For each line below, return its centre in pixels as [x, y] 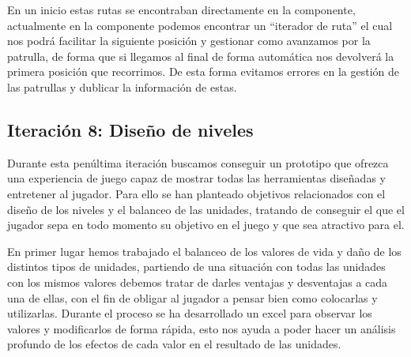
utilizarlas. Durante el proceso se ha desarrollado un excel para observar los [190, 313]
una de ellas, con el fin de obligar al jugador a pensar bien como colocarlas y [192, 297]
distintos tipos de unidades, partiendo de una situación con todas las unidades [196, 267]
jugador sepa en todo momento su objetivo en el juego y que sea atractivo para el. [206, 225]
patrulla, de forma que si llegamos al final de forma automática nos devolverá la [201, 56]
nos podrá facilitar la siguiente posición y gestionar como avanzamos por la [189, 41]
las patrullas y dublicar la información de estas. [122, 86]
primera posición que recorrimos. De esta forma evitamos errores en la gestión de [204, 71]
